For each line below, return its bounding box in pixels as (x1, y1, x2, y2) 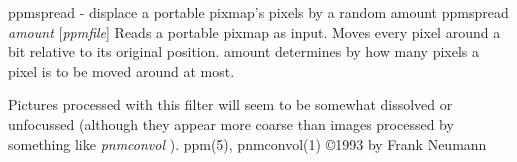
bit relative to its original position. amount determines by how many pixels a (8, 41, 479, 62)
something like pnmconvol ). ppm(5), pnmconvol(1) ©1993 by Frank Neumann (8, 133, 487, 154)
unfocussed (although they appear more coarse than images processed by (8, 113, 454, 134)
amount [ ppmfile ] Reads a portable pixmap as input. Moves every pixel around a (8, 21, 501, 42)
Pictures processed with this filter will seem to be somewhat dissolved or (8, 94, 453, 115)
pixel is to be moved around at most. (8, 60, 235, 81)
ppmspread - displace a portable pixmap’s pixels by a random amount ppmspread (8, 2, 509, 22)
